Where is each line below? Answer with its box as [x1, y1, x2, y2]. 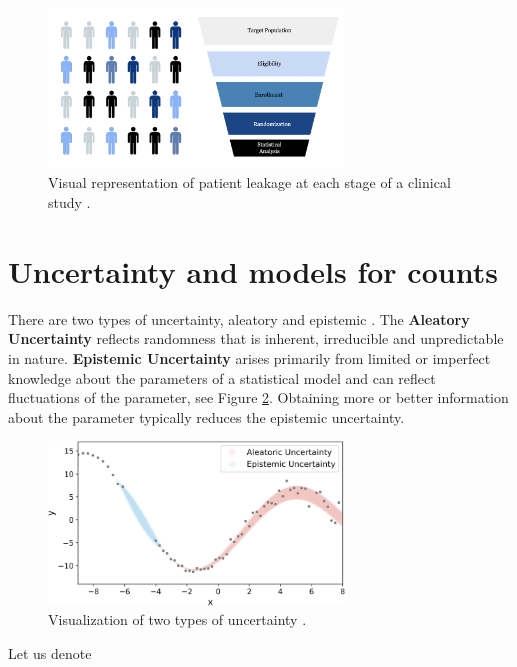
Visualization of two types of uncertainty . [48, 609, 307, 630]
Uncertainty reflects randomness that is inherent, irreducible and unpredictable [8, 328, 504, 349]
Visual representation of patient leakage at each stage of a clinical [48, 172, 451, 193]
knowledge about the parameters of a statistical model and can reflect [8, 367, 436, 388]
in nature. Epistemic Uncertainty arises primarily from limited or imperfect [8, 347, 491, 368]
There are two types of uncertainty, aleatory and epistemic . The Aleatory [8, 308, 470, 329]
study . [48, 192, 91, 213]
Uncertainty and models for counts [8, 250, 498, 291]
